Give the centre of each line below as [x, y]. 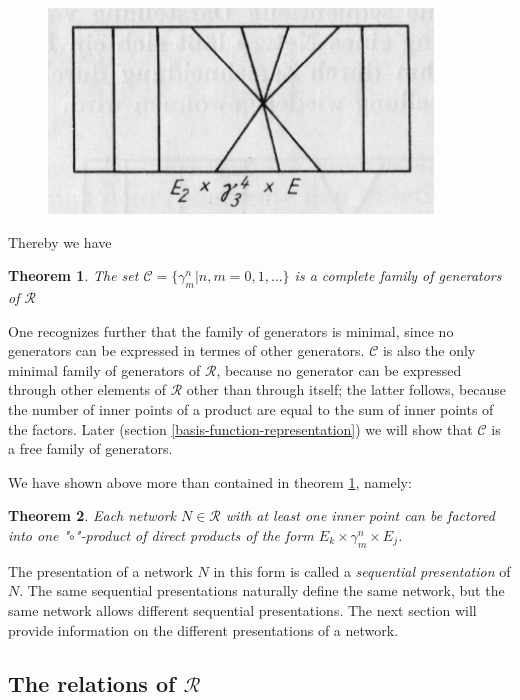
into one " [39, 534]
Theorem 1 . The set [73, 275]
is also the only [429, 350]
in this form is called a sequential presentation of [362, 570]
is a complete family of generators [398, 275]
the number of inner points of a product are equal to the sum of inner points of [251, 408]
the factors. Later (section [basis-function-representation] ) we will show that [240, 428]
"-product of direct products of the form [194, 534]
